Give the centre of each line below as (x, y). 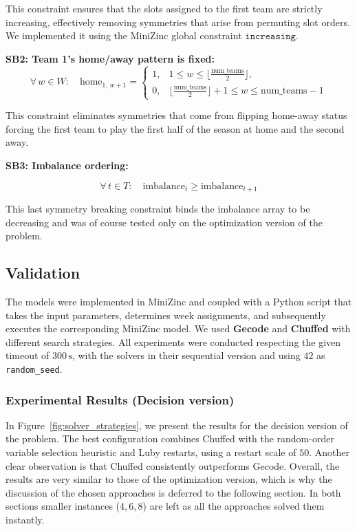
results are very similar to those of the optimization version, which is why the (169, 479)
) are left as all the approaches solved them (234, 506)
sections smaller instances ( (63, 506)
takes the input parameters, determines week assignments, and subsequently (166, 315)
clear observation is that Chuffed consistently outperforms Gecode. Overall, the (173, 465)
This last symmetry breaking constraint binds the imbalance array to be (158, 209)
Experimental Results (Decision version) (120, 399)
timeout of (28, 355)
